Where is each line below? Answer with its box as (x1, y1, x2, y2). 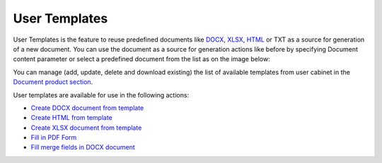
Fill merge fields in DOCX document (30, 143, 136, 152)
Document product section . (13, 78, 93, 86)
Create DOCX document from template (30, 103, 144, 112)
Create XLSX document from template (30, 123, 142, 132)
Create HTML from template (30, 114, 113, 122)
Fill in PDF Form (30, 133, 77, 142)
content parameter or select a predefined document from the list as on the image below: (13, 55, 270, 64)
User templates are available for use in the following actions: (13, 90, 190, 99)
